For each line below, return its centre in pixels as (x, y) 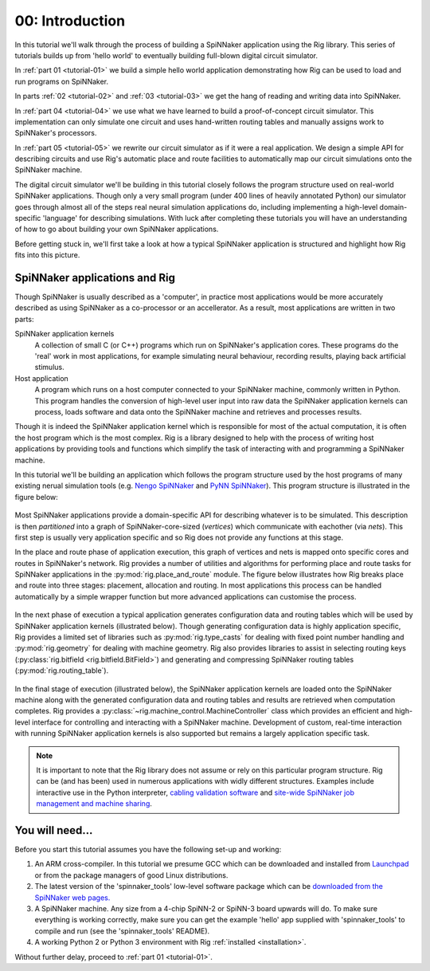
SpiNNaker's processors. (56, 133)
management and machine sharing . (94, 804)
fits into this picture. (47, 255)
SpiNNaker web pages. (72, 898)
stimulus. (49, 368)
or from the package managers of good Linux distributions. (131, 875)
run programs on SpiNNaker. (62, 81)
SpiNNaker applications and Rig (95, 278)
